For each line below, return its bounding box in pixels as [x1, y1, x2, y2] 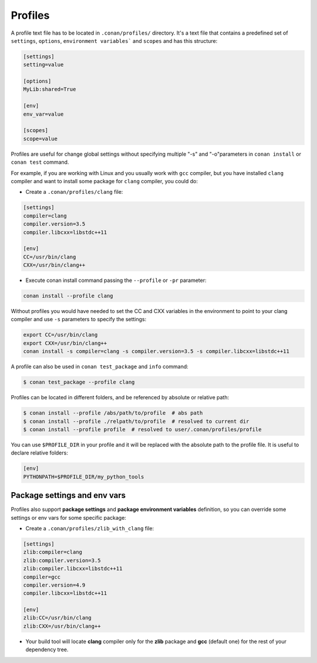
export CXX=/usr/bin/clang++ [23, 339, 107, 346]
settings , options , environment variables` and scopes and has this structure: [11, 37, 218, 44]
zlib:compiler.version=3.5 [23, 557, 101, 564]
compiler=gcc [23, 573, 61, 580]
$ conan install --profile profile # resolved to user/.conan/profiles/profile [23, 426, 262, 433]
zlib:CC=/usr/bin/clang [23, 614, 92, 621]
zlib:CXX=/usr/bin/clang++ [23, 622, 101, 630]
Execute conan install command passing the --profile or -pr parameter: [25, 277, 207, 284]
